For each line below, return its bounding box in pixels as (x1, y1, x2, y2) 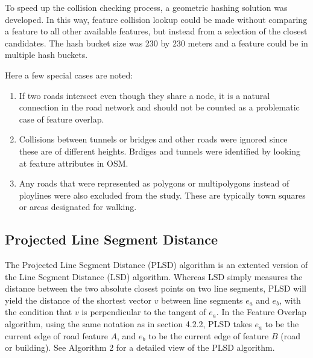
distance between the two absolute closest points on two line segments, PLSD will (5, 282, 306, 295)
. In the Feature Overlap (216, 305, 307, 318)
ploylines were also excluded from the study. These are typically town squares (19, 188, 306, 201)
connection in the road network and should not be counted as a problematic (19, 101, 300, 113)
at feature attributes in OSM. (19, 156, 128, 169)
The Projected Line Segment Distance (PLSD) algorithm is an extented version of (5, 258, 308, 271)
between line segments (161, 293, 243, 306)
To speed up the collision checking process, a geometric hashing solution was (5, 1, 288, 13)
